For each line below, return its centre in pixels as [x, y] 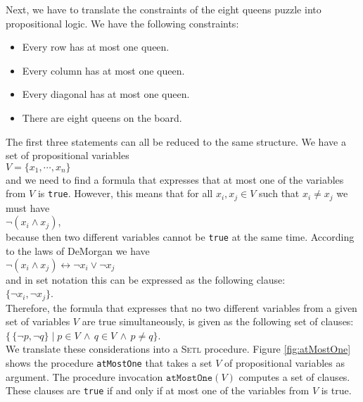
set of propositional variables [68, 155]
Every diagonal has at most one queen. [106, 94]
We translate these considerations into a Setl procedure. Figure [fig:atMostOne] [178, 349]
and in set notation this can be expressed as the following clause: [146, 279]
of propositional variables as [285, 363]
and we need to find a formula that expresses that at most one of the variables [175, 179]
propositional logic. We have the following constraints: [122, 23]
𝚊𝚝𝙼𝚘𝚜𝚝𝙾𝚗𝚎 [190, 378]
